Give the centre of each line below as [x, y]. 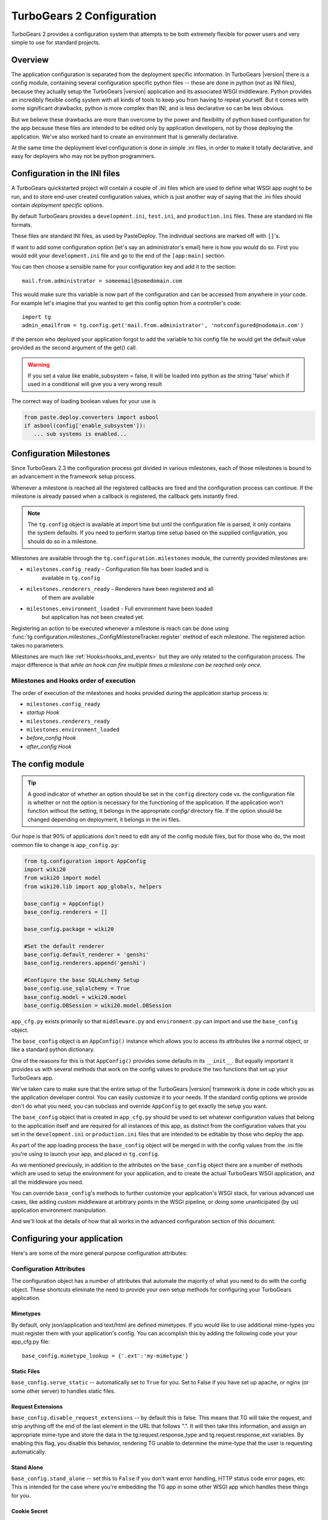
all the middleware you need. [47, 1182]
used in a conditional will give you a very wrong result [95, 384]
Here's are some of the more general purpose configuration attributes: [99, 1253]
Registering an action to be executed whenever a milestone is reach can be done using [120, 628]
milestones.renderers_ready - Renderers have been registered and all [120, 589]
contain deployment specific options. [58, 205]
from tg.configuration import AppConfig [85, 861]
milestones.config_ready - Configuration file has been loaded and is [118, 569]
